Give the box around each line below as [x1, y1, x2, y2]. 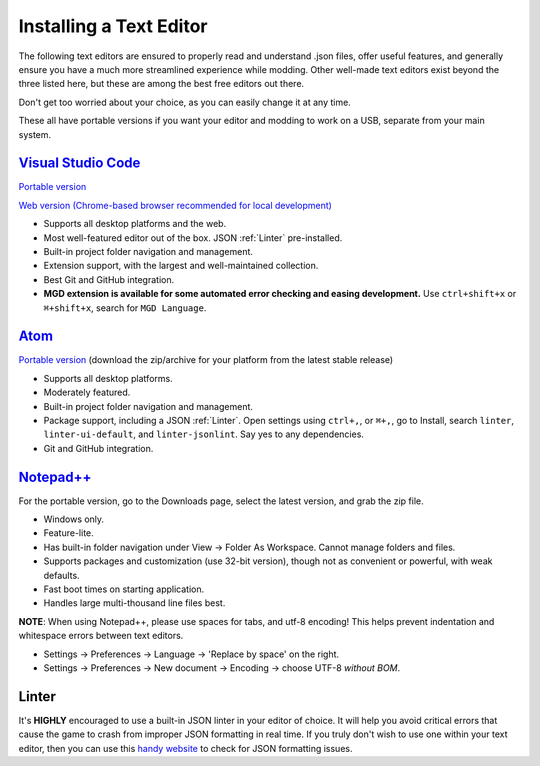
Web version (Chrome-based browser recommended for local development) [18, 199, 332, 211]
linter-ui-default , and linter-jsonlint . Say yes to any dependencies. [43, 428, 365, 440]
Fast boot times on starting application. [43, 583, 205, 595]
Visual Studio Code [18, 155, 141, 172]
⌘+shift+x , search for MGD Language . [43, 301, 207, 314]
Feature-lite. [43, 527, 94, 539]
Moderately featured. [43, 386, 131, 399]
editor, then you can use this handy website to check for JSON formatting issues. [18, 742, 353, 754]
